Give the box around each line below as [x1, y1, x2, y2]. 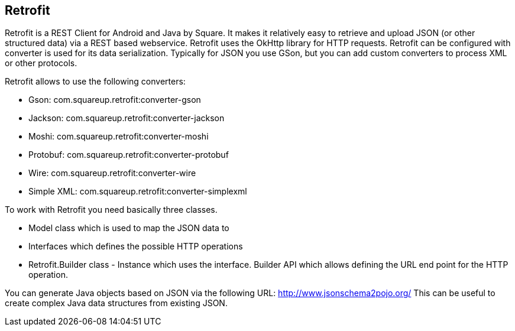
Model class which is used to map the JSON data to [28, 223, 229, 233]
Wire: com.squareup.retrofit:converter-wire [28, 168, 196, 179]
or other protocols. [5, 58, 77, 69]
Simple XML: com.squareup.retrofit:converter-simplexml [28, 186, 247, 197]
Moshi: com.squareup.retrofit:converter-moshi [28, 131, 209, 142]
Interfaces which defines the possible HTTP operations [28, 241, 243, 252]
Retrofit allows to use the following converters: [5, 76, 186, 87]
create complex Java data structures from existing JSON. [5, 298, 228, 309]
